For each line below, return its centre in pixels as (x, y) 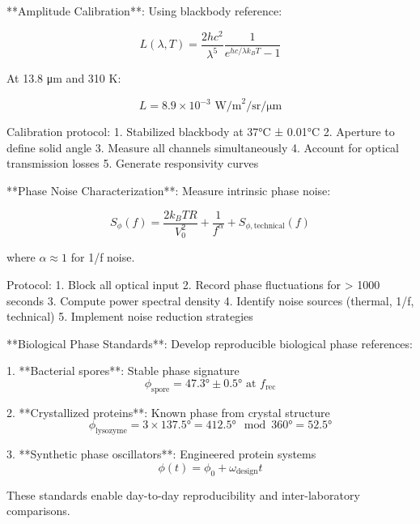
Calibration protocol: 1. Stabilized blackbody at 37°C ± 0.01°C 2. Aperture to (201, 132)
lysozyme (111, 431)
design (247, 472)
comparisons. (38, 511)
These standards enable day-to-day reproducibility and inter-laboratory (183, 494)
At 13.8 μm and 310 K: (64, 78)
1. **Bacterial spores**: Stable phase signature (123, 371)
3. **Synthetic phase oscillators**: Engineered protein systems (161, 454)
